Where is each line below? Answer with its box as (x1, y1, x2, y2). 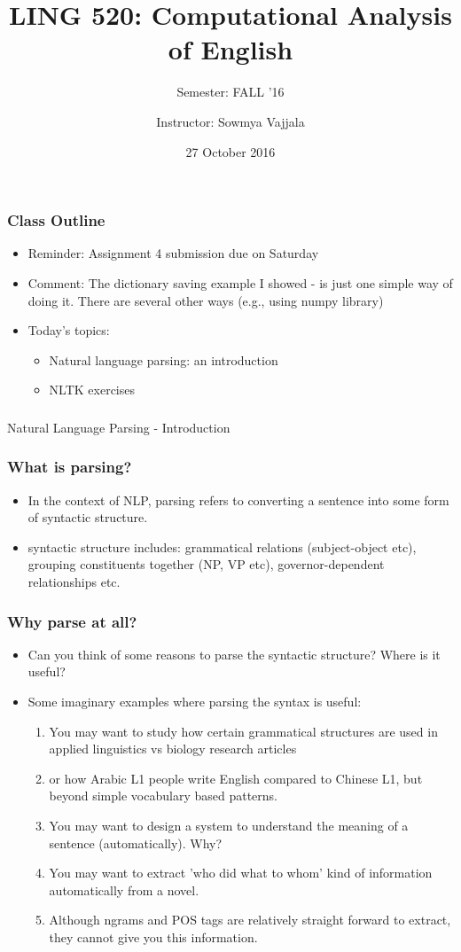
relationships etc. (27, 573, 121, 591)
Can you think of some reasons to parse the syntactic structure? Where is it (27, 644, 441, 663)
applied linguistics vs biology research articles (49, 739, 297, 758)
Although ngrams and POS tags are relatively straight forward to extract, (49, 910, 451, 929)
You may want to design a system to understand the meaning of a (49, 816, 409, 835)
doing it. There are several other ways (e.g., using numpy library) (27, 291, 384, 309)
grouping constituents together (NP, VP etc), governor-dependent (27, 555, 385, 574)
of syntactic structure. (27, 508, 148, 527)
